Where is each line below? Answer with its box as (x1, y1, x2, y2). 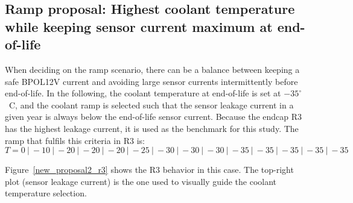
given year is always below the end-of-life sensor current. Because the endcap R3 (5, 110, 302, 123)
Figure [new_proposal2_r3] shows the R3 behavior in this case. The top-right (5, 163, 294, 176)
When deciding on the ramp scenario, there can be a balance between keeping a (5, 63, 300, 75)
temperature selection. (5, 187, 87, 199)
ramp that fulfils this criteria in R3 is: (5, 134, 145, 146)
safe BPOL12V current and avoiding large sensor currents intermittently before (5, 75, 298, 87)
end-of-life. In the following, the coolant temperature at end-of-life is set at (5, 87, 281, 99)
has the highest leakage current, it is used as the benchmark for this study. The (5, 122, 299, 134)
